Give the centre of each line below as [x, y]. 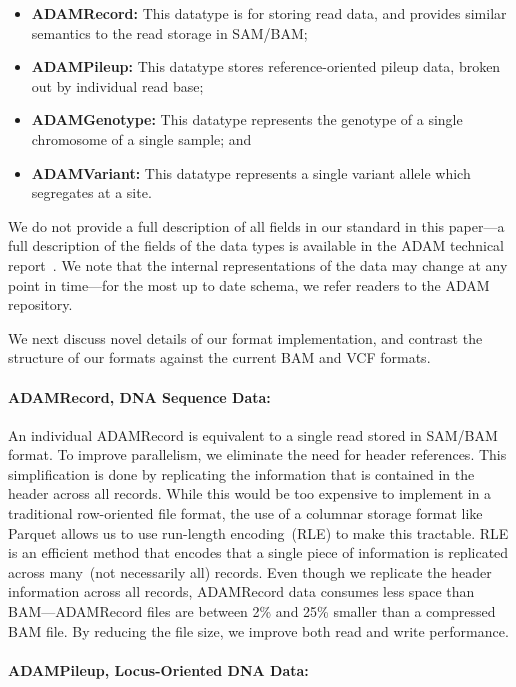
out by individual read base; [117, 85]
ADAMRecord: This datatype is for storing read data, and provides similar [269, 13]
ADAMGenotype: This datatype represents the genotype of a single [247, 119]
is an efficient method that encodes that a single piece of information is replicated [258, 552]
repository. [40, 304]
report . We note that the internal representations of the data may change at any [258, 264]
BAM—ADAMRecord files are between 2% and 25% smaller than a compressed [252, 611]
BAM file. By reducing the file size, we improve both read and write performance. [258, 630]
